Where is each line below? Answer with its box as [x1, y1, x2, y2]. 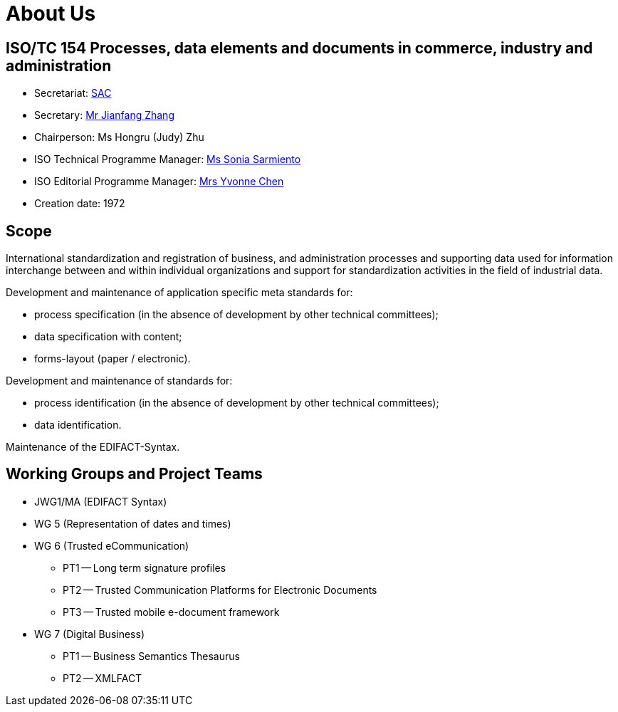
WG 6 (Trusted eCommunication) [34, 539, 189, 552]
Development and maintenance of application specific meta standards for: [6, 286, 353, 299]
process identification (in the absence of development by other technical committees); [34, 397, 439, 409]
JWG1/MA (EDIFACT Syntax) [34, 495, 167, 508]
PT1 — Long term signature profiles [63, 561, 226, 574]
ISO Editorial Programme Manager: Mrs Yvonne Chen [34, 175, 284, 188]
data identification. [34, 419, 122, 431]
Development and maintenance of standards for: [6, 375, 233, 387]
